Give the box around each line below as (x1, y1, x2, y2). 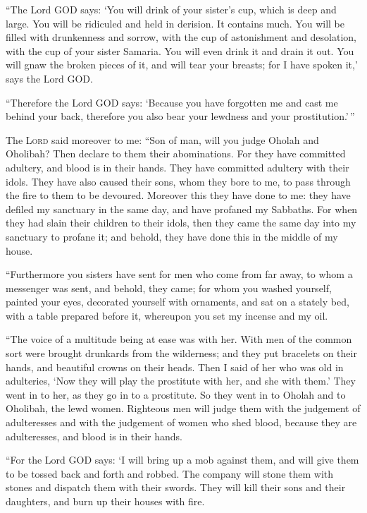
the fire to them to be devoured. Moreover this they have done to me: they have (6, 188, 351, 203)
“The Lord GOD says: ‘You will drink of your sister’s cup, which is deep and (6, 2, 337, 16)
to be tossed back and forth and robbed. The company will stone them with (6, 466, 334, 481)
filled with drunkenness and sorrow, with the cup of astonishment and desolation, (6, 30, 357, 44)
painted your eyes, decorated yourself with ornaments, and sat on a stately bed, (6, 294, 349, 309)
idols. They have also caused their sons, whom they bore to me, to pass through (6, 174, 351, 188)
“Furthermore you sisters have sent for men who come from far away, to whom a (6, 267, 353, 282)
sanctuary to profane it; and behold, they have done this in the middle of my (6, 229, 338, 243)
